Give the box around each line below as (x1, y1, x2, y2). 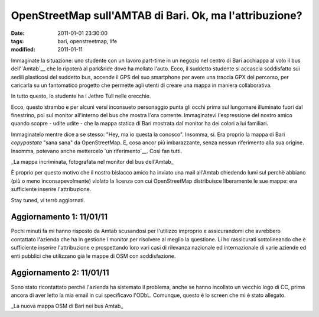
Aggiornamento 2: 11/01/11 (11, 268, 109, 278)
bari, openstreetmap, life (57, 37, 118, 44)
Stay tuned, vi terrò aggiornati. (11, 196, 86, 203)
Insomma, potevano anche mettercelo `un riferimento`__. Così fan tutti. (11, 147, 183, 154)
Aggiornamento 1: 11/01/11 (11, 212, 108, 222)
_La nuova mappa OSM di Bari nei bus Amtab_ (11, 302, 123, 310)
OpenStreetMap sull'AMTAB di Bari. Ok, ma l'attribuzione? (11, 9, 302, 22)
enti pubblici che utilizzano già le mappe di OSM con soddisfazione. (11, 252, 176, 260)
